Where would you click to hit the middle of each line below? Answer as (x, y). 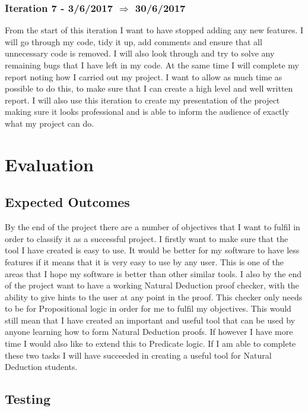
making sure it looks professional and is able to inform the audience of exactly (147, 112)
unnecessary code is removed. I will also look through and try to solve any (140, 53)
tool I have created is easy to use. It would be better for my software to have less (152, 250)
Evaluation (49, 164)
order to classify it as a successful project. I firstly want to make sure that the (147, 238)
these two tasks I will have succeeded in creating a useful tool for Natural (138, 355)
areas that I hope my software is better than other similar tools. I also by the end (153, 273)
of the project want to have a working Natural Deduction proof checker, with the (152, 285)
